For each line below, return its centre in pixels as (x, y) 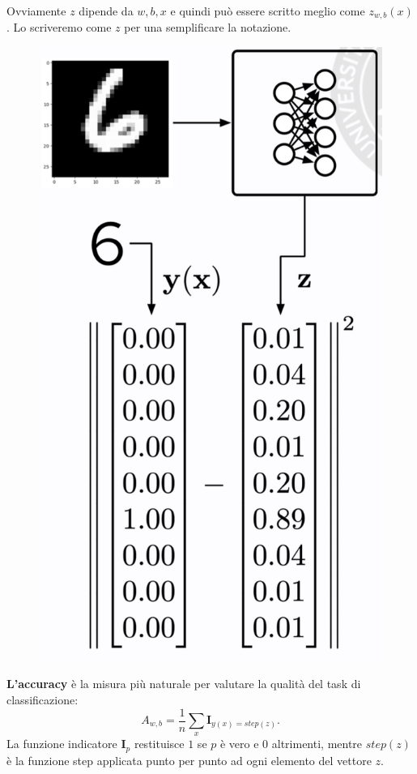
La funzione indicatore (62, 744)
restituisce (159, 744)
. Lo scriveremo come (59, 27)
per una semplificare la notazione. (208, 27)
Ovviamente (36, 11)
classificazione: (43, 699)
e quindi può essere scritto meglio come (268, 11)
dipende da (106, 11)
